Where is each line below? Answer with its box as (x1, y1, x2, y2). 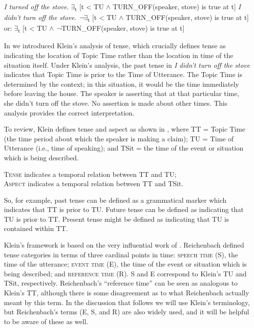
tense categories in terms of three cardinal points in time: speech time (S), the (4, 249, 238, 259)
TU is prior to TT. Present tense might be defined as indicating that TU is (4, 213, 229, 224)
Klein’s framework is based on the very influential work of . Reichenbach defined (4, 240, 244, 250)
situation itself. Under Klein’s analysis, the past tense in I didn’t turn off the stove (4, 59, 250, 70)
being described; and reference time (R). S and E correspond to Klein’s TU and (4, 268, 247, 278)
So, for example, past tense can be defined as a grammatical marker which (4, 194, 227, 205)
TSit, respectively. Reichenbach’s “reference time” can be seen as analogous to (4, 278, 238, 288)
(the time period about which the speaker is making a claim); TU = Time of (4, 133, 233, 143)
